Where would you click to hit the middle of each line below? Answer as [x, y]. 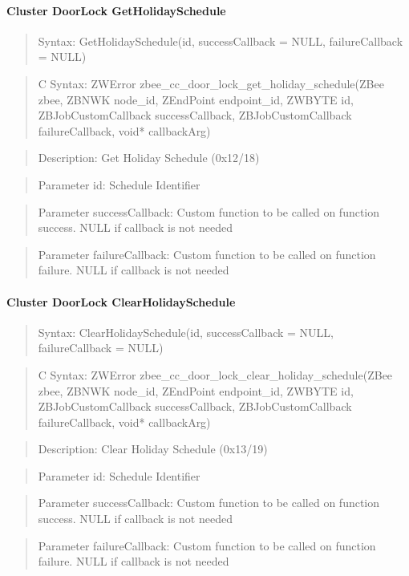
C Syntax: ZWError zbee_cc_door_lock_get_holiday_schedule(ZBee [211, 83]
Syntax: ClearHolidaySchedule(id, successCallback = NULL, [186, 332]
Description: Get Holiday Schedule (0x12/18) [149, 158]
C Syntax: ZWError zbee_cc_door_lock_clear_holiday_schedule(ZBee [215, 374]
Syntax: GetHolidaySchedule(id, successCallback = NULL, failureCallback [221, 41]
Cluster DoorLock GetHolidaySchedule [116, 10]
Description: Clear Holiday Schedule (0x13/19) [153, 449]
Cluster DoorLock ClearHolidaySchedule [121, 301]
